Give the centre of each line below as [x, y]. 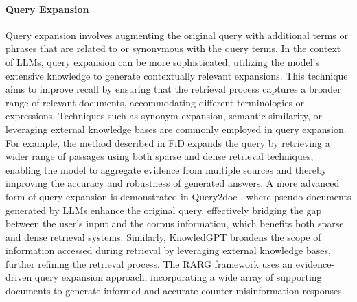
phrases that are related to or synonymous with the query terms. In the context [173, 48]
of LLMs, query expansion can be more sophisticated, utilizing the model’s [163, 61]
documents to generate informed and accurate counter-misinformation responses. [175, 291]
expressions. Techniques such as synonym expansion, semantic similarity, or [164, 116]
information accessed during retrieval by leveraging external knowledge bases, [168, 250]
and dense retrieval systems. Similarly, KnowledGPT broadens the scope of [163, 236]
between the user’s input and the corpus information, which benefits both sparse [175, 223]
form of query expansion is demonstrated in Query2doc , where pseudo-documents [178, 196]
